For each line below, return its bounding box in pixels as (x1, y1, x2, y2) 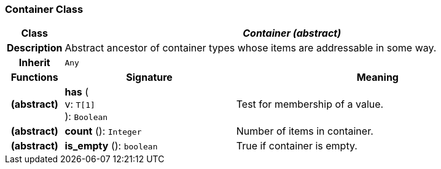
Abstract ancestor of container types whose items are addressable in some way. (64, 42, 437, 54)
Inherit (18, 56, 50, 69)
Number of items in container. (236, 125, 373, 138)
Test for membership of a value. (236, 98, 384, 111)
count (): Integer (64, 125, 142, 138)
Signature (126, 71, 173, 84)
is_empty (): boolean (64, 140, 158, 152)
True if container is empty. (236, 140, 357, 152)
